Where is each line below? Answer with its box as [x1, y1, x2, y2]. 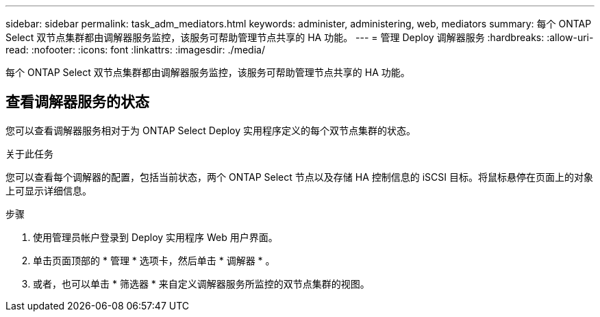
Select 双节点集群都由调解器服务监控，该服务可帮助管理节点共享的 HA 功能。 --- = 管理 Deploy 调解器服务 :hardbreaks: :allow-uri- [5, 31, 594, 43]
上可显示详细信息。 [5, 184, 92, 196]
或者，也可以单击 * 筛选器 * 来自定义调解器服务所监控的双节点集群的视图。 [33, 277, 370, 290]
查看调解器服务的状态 [5, 93, 149, 111]
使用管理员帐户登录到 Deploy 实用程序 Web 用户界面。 [33, 231, 278, 243]
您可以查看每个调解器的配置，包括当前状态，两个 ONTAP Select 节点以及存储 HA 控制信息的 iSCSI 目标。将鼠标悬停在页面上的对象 [5, 170, 593, 183]
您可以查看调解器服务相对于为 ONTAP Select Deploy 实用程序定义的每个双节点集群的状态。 [5, 124, 416, 136]
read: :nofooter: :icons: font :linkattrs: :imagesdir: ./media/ [5, 44, 265, 55]
